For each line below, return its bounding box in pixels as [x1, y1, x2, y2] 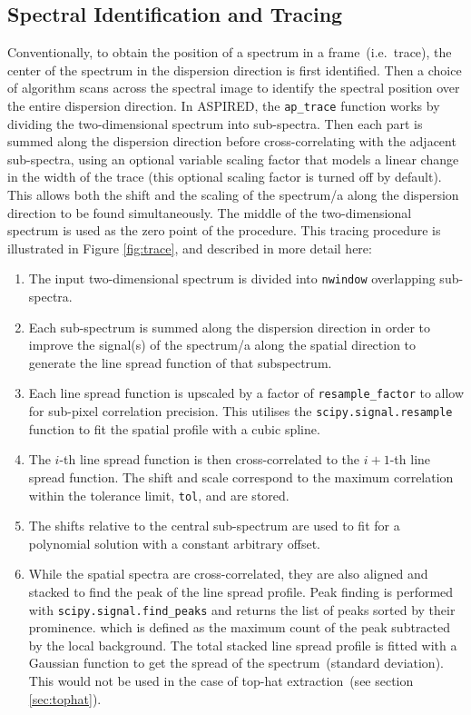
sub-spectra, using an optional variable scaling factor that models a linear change [7, 149, 459, 168]
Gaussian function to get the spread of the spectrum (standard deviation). [28, 653, 444, 672]
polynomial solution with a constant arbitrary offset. [28, 533, 321, 552]
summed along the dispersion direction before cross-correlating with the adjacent [7, 132, 456, 151]
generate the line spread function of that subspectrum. [28, 353, 332, 372]
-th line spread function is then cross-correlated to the [59, 450, 360, 469]
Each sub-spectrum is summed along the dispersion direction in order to [28, 317, 431, 336]
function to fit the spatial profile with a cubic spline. [28, 419, 320, 438]
